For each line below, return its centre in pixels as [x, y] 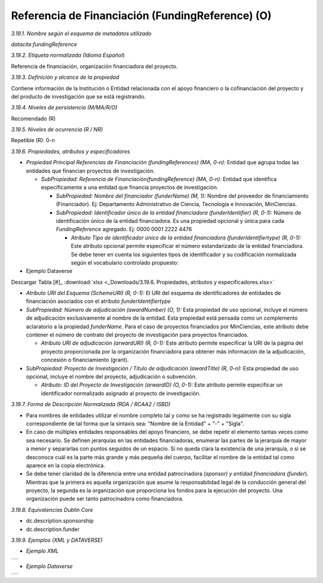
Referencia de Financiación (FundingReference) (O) [141, 16]
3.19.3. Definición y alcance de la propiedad [65, 77]
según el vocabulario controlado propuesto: [125, 262]
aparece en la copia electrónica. [65, 465]
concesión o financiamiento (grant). [85, 360]
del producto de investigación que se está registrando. [78, 96]
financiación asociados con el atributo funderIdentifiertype [98, 301]
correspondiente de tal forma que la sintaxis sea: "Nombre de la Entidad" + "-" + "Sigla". [135, 424]
